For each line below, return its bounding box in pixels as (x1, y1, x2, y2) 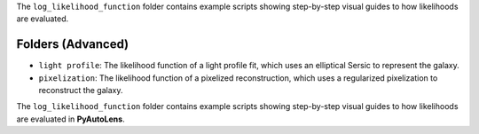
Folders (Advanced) (16, 36, 129, 52)
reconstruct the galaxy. (38, 85, 123, 96)
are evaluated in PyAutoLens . (16, 114, 125, 124)
